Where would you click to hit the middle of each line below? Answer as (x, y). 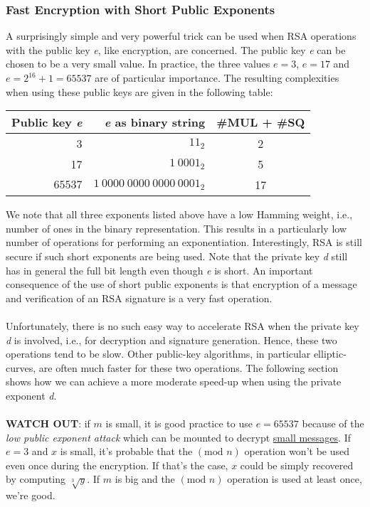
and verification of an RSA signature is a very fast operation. (139, 298)
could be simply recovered (297, 465)
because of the (333, 423)
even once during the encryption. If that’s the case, (117, 465)
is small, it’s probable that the (126, 451)
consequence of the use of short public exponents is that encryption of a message (181, 284)
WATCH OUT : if (48, 423)
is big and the (145, 479)
